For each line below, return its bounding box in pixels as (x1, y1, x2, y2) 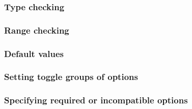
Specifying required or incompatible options (4, 94, 188, 106)
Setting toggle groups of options (4, 70, 138, 83)
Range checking (4, 23, 69, 36)
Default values (4, 47, 64, 60)
